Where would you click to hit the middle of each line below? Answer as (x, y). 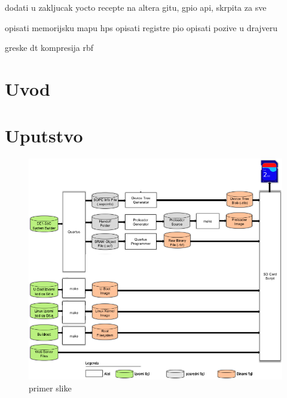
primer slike (50, 388)
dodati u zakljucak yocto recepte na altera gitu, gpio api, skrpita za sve (136, 7)
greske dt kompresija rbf (49, 48)
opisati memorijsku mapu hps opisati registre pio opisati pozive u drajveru (141, 27)
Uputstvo (44, 136)
